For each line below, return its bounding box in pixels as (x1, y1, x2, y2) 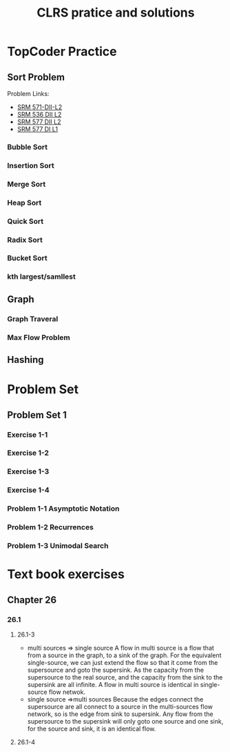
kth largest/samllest (7, 272, 76, 281)
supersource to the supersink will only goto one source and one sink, (27, 717, 224, 725)
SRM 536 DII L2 (17, 111, 62, 118)
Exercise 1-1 (7, 430, 48, 440)
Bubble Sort (7, 142, 48, 151)
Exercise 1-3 (7, 467, 50, 476)
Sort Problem (7, 71, 65, 83)
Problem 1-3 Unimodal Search (7, 541, 109, 551)
